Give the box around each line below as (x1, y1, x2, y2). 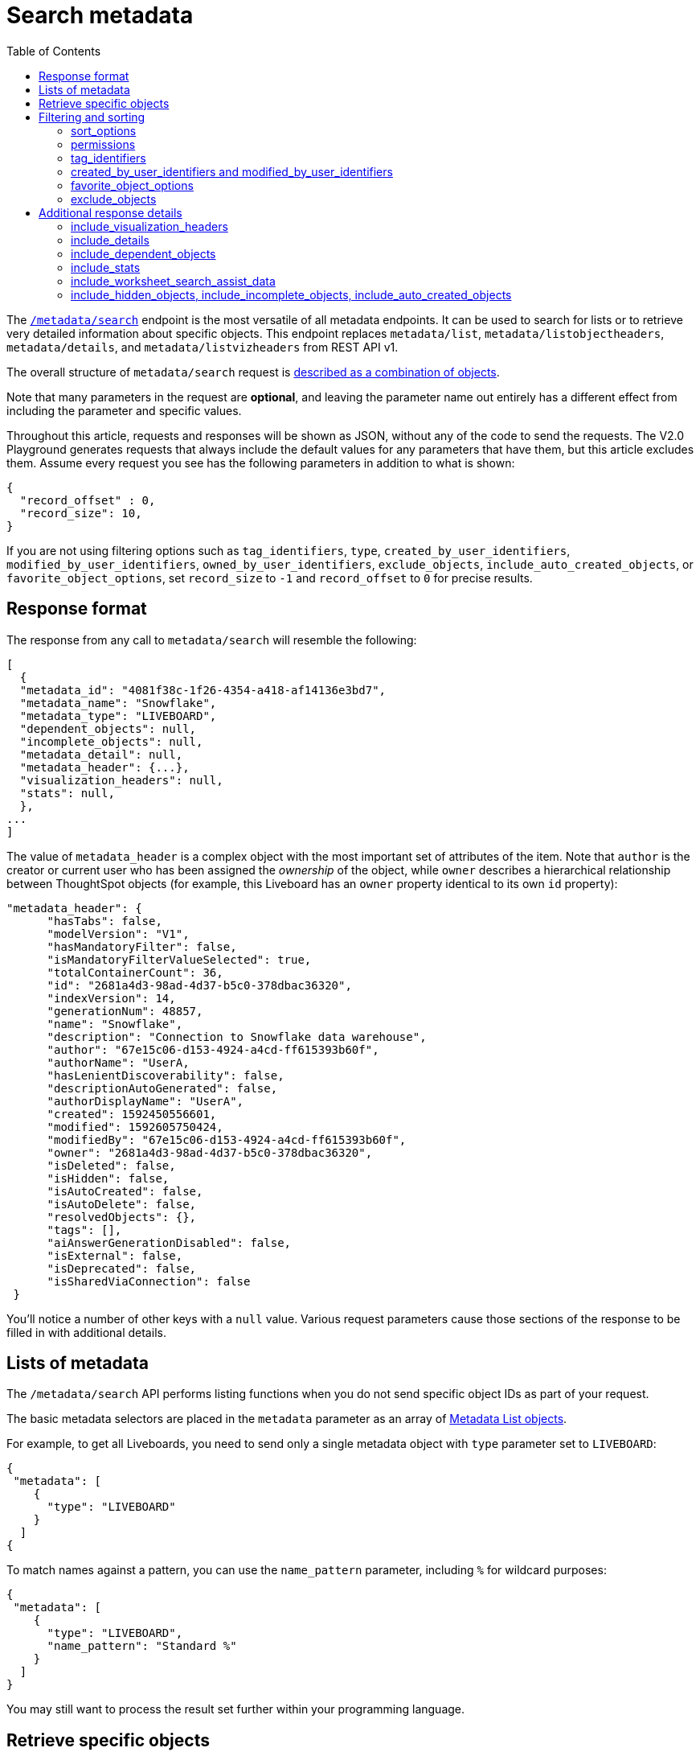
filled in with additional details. (6, 1325, 166, 1339)
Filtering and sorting (39, 109, 145, 124)
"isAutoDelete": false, (47, 1197, 197, 1211)
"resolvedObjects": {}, (47, 1210, 197, 1224)
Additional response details (39, 205, 182, 220)
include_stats (71, 260, 141, 274)
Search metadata (6, 2, 194, 29)
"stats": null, (19, 786, 115, 800)
